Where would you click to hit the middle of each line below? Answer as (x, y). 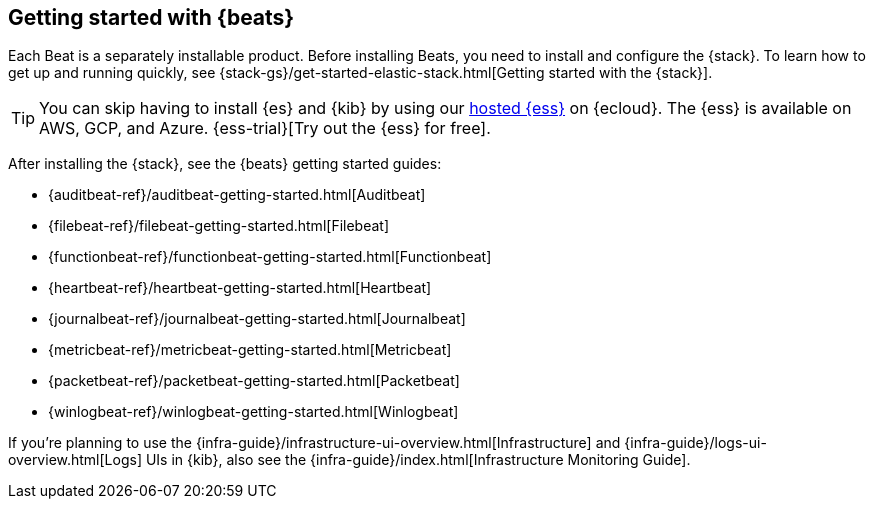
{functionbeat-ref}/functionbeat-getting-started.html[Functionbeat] (270, 257)
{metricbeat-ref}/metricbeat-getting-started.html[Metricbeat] (250, 350)
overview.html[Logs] (75, 460)
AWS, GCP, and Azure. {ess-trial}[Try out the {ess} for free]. (265, 128)
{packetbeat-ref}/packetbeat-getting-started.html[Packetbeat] (254, 381)
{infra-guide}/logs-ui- (695, 443)
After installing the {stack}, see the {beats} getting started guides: (225, 164)
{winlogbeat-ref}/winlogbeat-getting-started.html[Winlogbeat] (253, 412)
